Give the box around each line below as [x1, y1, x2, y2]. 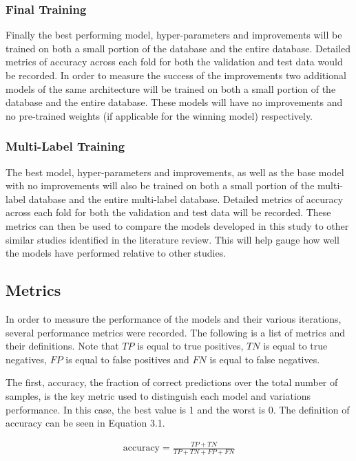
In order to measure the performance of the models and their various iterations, [6, 311, 342, 325]
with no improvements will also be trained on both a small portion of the [6, 178, 315, 193]
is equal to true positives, [137, 339, 244, 353]
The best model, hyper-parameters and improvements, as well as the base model [6, 164, 344, 179]
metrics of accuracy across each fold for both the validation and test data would [6, 54, 343, 69]
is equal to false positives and [65, 352, 189, 366]
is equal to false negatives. [209, 352, 320, 366]
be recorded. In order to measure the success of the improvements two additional [6, 68, 346, 82]
